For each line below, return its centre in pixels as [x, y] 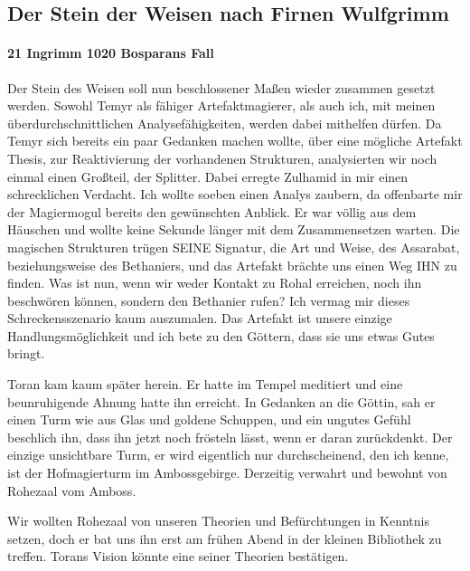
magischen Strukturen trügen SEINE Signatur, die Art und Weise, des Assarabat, [234, 247]
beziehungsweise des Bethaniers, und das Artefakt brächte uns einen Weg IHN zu [232, 265]
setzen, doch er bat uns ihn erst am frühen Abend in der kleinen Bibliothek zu [225, 538]
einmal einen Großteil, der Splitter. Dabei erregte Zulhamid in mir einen [208, 176]
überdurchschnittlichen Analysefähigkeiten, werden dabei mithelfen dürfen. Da [225, 123]
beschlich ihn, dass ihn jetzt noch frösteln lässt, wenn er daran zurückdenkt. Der [230, 437]
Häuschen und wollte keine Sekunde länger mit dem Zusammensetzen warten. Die [234, 229]
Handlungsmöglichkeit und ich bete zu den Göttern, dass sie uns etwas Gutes [221, 335]
